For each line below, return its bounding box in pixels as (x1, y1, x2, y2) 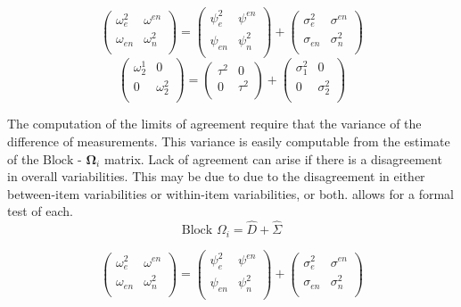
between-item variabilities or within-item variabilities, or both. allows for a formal (7, 184, 454, 203)
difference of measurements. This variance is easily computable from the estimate (7, 131, 450, 150)
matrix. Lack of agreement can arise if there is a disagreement (103, 149, 442, 168)
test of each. (7, 202, 73, 220)
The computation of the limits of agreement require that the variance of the (7, 114, 422, 133)
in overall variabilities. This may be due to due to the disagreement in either (7, 167, 425, 186)
